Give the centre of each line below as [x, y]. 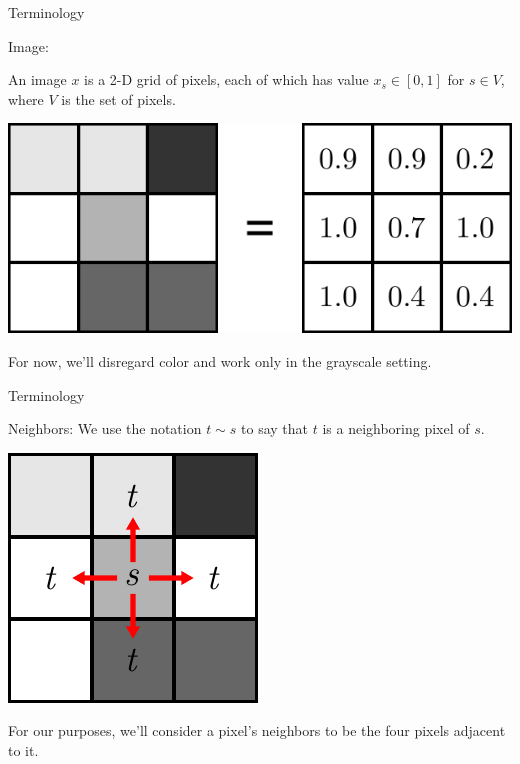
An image [37, 79]
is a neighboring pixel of [396, 428]
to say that [274, 428]
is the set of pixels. [118, 98]
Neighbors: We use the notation [105, 428]
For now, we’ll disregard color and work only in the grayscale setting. [220, 360]
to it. [23, 749]
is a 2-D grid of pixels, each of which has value [226, 79]
